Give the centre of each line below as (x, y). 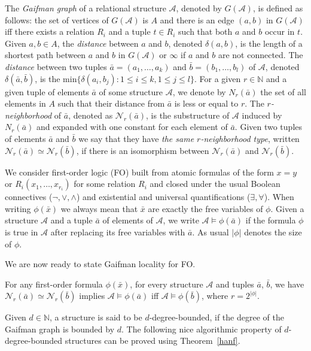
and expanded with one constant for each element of (132, 127)
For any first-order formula (54, 284)
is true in (22, 232)
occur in (280, 31)
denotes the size (273, 232)
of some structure (131, 91)
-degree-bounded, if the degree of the (217, 317)
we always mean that (99, 208)
